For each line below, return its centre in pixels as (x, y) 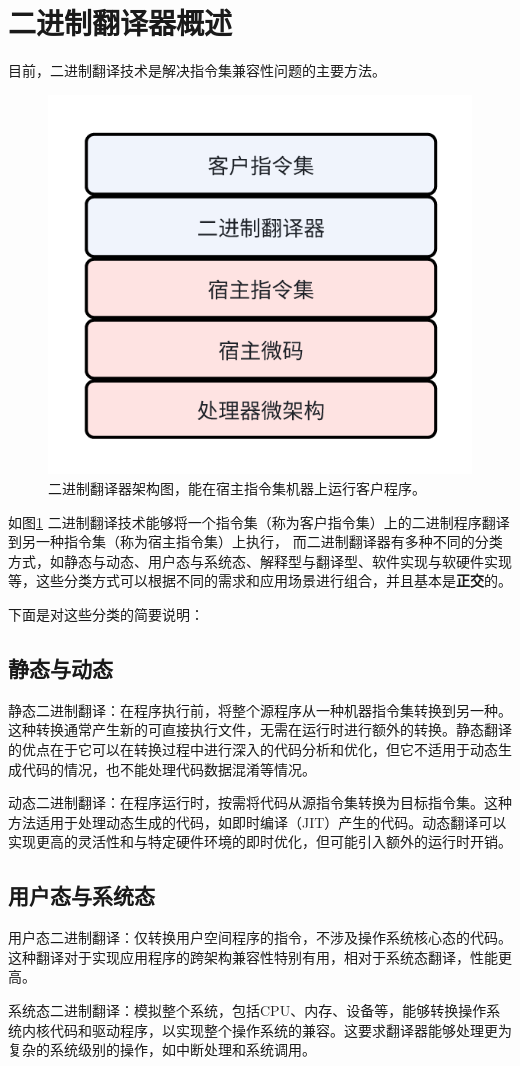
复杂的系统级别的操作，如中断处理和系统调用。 (162, 1049)
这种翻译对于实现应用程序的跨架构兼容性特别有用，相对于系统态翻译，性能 (253, 956)
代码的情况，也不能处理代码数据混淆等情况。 (168, 768)
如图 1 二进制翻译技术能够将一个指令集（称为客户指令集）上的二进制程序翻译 (259, 521)
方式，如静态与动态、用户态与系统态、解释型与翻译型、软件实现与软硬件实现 (260, 560)
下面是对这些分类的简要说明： (106, 614)
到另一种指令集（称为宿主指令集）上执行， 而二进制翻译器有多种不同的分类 (255, 541)
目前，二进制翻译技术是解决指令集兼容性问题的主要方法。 (197, 70)
